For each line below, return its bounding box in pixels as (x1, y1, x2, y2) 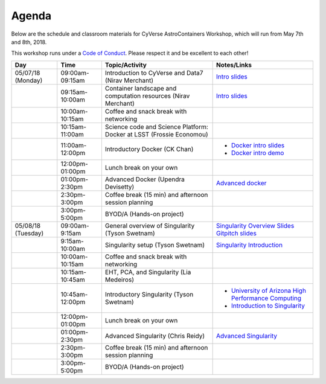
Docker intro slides (231, 141, 285, 149)
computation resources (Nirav (104, 91, 190, 100)
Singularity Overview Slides (216, 221, 295, 229)
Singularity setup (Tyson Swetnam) (104, 240, 205, 249)
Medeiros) (104, 275, 134, 284)
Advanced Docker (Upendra (104, 175, 185, 184)
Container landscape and (104, 84, 177, 92)
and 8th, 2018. (11, 38, 47, 45)
